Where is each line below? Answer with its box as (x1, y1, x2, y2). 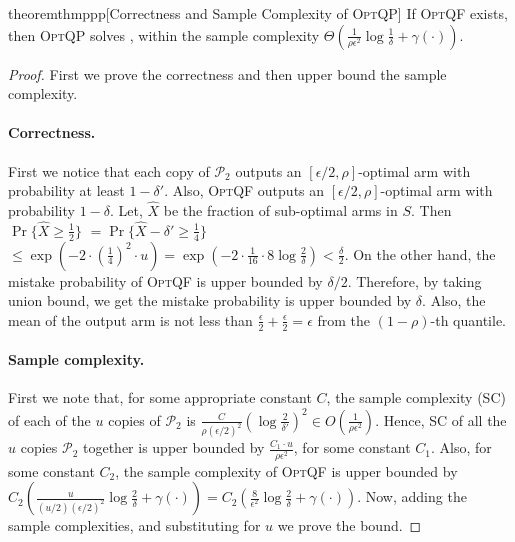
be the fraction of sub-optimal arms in (163, 199, 398, 220)
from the (317, 309, 371, 330)
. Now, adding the (357, 486, 467, 507)
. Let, (109, 199, 143, 220)
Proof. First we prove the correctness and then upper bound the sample (8, 63, 447, 84)
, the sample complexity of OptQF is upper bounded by (115, 460, 458, 481)
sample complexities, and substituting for (8, 515, 261, 536)
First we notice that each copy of (8, 160, 210, 181)
